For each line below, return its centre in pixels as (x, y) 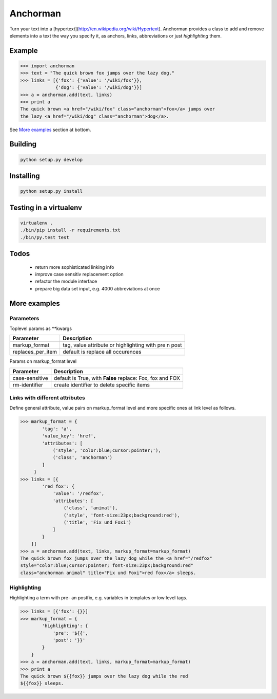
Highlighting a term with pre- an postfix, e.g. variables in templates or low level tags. (98, 598)
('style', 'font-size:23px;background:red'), (122, 515)
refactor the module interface (66, 281)
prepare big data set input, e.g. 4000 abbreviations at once (97, 288)
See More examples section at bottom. (50, 130)
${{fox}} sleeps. (42, 683)
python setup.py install (52, 191)
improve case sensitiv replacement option (79, 274)
